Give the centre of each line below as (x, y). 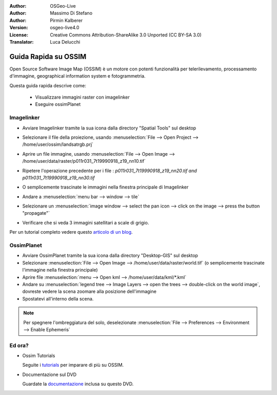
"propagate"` (36, 213)
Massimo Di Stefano (71, 13)
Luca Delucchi (65, 42)
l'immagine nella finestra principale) (60, 270)
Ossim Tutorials (39, 356)
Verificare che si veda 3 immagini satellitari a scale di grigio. (86, 222)
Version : (19, 28)
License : (19, 35)
